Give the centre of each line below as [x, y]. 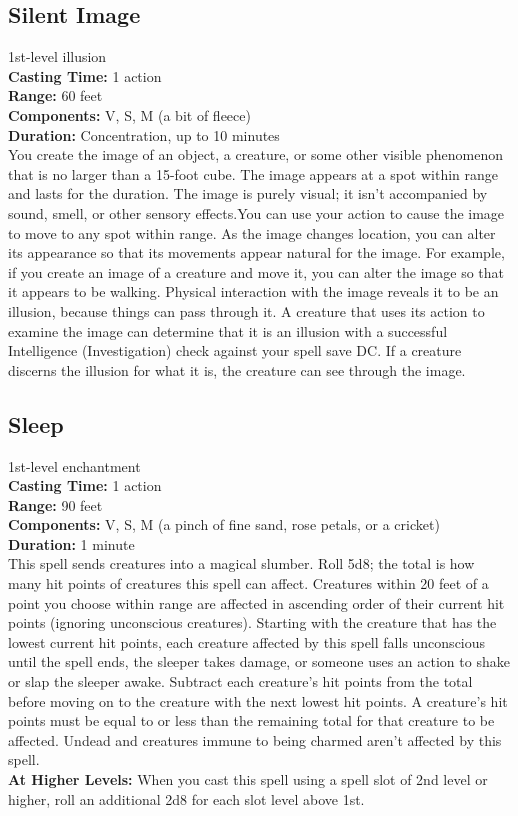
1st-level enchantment [74, 465]
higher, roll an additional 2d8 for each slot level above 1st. [186, 798]
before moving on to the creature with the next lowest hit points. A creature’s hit [258, 700]
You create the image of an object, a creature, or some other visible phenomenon [255, 154]
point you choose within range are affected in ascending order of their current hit [256, 602]
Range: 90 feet [55, 504]
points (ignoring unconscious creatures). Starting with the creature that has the [252, 622]
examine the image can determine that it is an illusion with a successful [228, 330]
